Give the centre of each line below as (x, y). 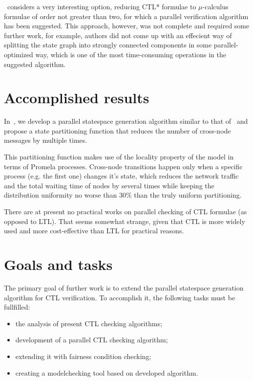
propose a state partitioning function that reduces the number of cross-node (117, 130)
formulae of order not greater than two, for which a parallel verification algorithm (126, 16)
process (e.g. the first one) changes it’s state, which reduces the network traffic (121, 176)
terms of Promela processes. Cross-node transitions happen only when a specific (123, 166)
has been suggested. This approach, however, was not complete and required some (127, 26)
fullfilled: (17, 307)
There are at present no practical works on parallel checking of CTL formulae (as (126, 212)
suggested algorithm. (35, 64)
